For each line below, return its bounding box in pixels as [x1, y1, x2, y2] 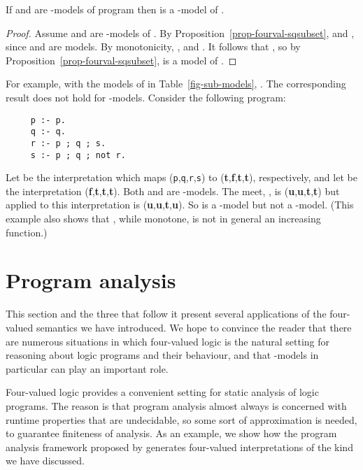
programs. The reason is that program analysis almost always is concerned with [6, 398, 347, 413]
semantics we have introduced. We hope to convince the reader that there [36, 320, 352, 334]
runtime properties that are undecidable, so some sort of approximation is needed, [6, 412, 357, 427]
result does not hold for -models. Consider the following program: [6, 90, 286, 104]
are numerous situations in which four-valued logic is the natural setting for [6, 334, 329, 348]
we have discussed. [6, 453, 85, 468]
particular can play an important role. [6, 361, 169, 376]
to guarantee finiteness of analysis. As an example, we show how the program [6, 426, 337, 441]
